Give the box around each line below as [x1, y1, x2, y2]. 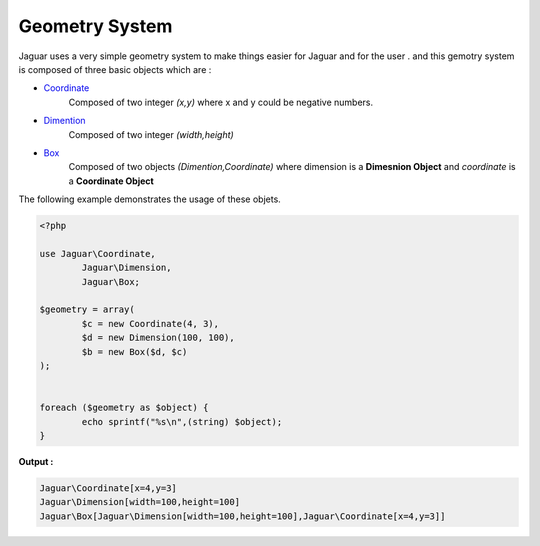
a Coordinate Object [68, 175, 154, 187]
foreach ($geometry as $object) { [39, 402, 209, 414]
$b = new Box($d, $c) [81, 346, 188, 357]
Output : [18, 455, 54, 467]
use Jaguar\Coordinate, [39, 248, 157, 259]
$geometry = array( [39, 304, 135, 315]
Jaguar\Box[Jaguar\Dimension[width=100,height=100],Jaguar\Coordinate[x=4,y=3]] [39, 510, 446, 522]
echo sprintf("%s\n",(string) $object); [81, 416, 283, 427]
